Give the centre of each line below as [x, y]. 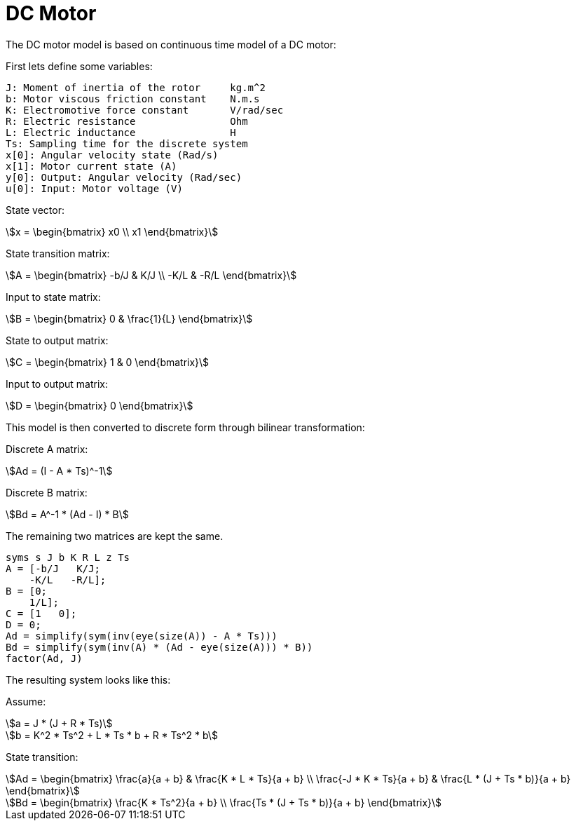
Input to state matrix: [53, 297]
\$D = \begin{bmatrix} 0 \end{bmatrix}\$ [100, 405]
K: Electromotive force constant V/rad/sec [145, 110]
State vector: [35, 210]
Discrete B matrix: [47, 492]
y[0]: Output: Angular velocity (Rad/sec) [124, 177]
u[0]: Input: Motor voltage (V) [94, 188]
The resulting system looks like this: [88, 679]
